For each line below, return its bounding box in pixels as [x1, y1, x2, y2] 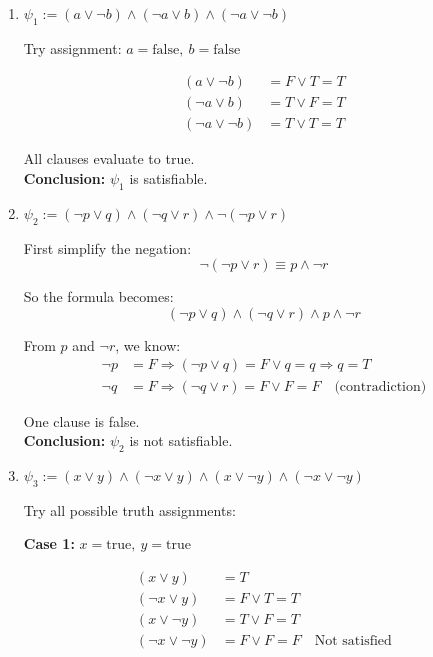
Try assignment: [23, 37, 122, 58]
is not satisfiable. [129, 430, 233, 451]
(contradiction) [334, 379, 427, 394]
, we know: [115, 334, 181, 355]
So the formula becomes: [23, 286, 174, 307]
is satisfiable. [129, 168, 208, 189]
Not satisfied [314, 634, 392, 648]
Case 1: [23, 533, 75, 554]
